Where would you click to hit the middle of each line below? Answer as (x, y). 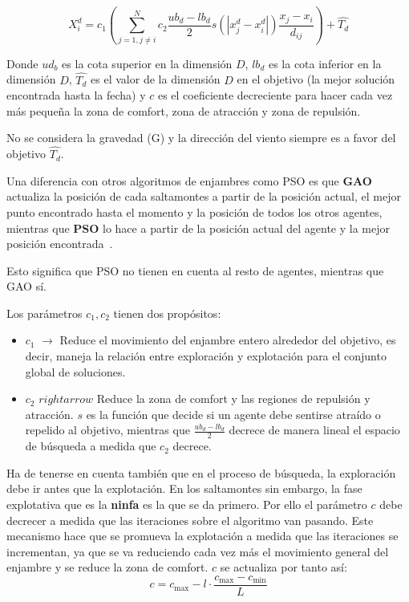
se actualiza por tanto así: (283, 567)
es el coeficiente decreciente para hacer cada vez (275, 95)
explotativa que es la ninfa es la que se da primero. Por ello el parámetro (187, 504)
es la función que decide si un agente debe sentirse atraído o (233, 414)
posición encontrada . (60, 244)
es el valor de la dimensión (156, 79)
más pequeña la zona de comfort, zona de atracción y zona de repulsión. (184, 110)
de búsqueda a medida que (91, 446)
